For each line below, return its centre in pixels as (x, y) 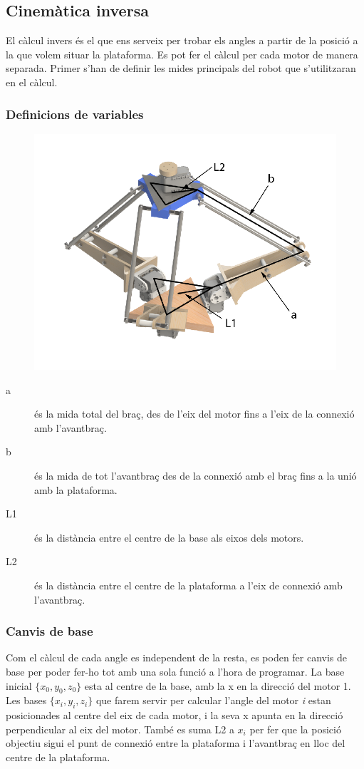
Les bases (26, 700)
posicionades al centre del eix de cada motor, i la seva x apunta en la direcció (175, 715)
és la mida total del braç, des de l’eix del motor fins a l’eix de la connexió (194, 414)
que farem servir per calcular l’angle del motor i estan (213, 700)
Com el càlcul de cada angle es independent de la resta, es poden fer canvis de (177, 657)
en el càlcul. (32, 82)
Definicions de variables (75, 114)
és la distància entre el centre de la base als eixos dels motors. (169, 537)
